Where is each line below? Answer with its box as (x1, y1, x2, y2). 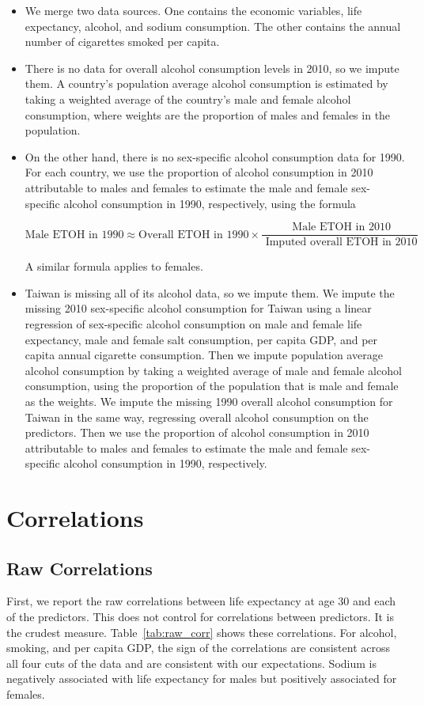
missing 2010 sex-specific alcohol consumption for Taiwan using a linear (25, 300, 372, 316)
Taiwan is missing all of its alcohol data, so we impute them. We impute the (25, 284, 395, 301)
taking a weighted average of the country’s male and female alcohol (25, 90, 351, 107)
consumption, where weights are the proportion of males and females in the (25, 106, 391, 123)
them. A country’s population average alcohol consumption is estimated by (25, 75, 388, 92)
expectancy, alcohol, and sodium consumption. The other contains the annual (25, 17, 401, 34)
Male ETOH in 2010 (292, 222, 391, 233)
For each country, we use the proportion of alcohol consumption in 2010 (25, 164, 373, 180)
